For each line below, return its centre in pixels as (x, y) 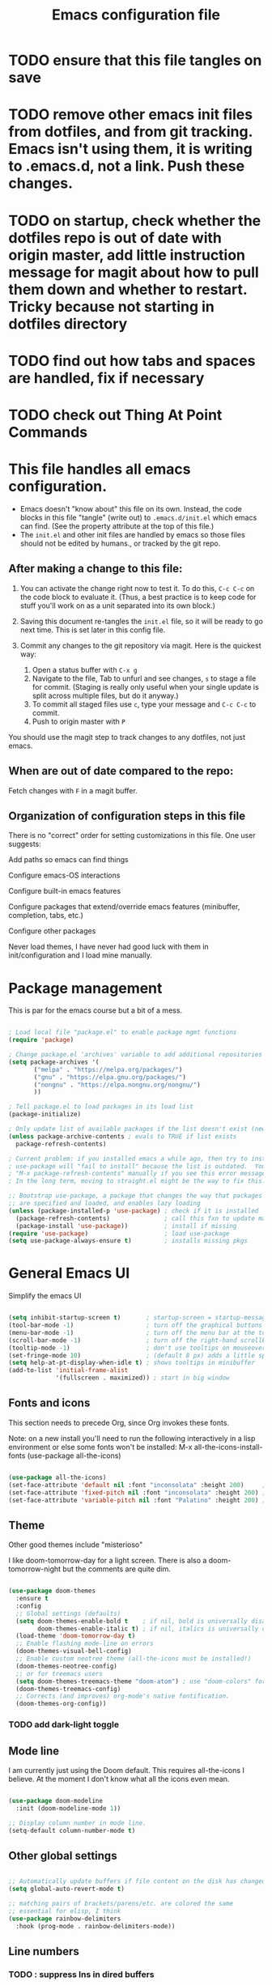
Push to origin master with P (79, 721)
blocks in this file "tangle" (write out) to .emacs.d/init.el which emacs (138, 517)
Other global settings (63, 1855)
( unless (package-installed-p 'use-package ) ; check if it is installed (134, 1211)
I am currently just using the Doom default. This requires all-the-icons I (126, 1770)
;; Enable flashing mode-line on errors (85, 1644)
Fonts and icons (49, 1403)
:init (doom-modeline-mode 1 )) (68, 1808)
